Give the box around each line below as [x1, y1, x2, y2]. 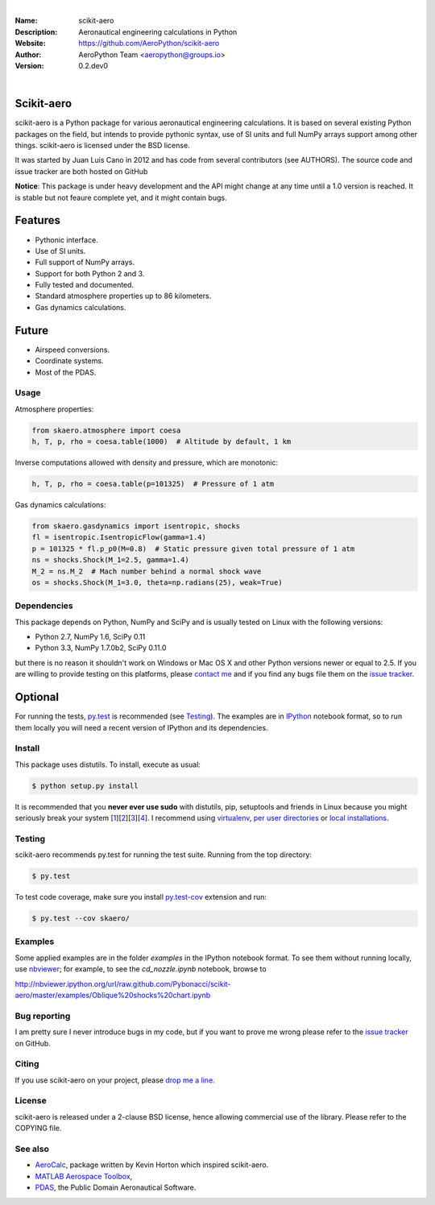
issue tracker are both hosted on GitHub [14, 166, 148, 176]
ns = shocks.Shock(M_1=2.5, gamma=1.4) [31, 556, 189, 565]
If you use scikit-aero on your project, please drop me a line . [14, 1075, 215, 1085]
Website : [14, 39, 46, 48]
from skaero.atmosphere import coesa [31, 425, 181, 435]
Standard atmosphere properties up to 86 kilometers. [35, 291, 212, 301]
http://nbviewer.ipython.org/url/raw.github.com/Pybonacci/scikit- [14, 979, 231, 988]
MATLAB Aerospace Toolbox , [35, 1171, 133, 1181]
